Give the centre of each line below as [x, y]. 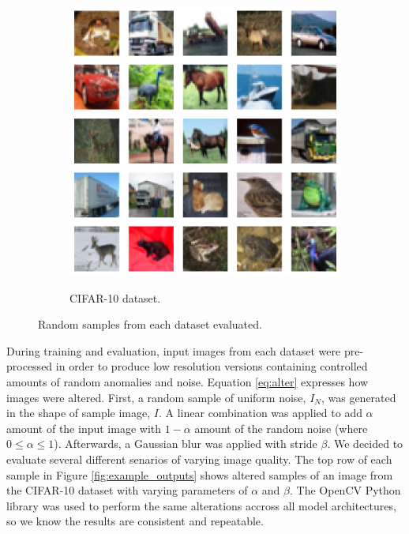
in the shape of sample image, [79, 413]
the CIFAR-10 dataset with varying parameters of [127, 490]
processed [30, 366]
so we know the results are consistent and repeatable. [135, 521]
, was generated [358, 397]
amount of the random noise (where [281, 428]
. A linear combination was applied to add [260, 413]
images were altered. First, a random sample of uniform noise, [156, 397]
